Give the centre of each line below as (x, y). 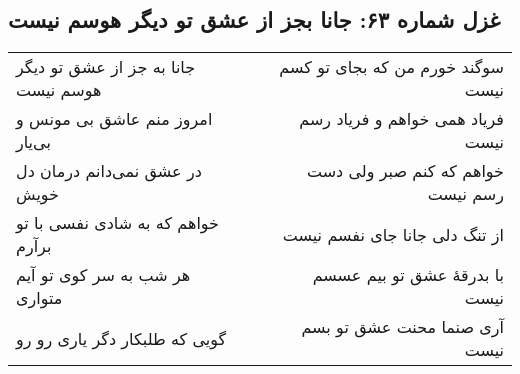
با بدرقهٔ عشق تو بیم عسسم (408, 275)
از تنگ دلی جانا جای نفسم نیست (393, 234)
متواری (39, 298)
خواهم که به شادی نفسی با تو (118, 223)
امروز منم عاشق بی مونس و (114, 119)
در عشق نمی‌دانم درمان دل (109, 171)
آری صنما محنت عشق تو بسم (402, 327)
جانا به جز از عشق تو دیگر (106, 67)
